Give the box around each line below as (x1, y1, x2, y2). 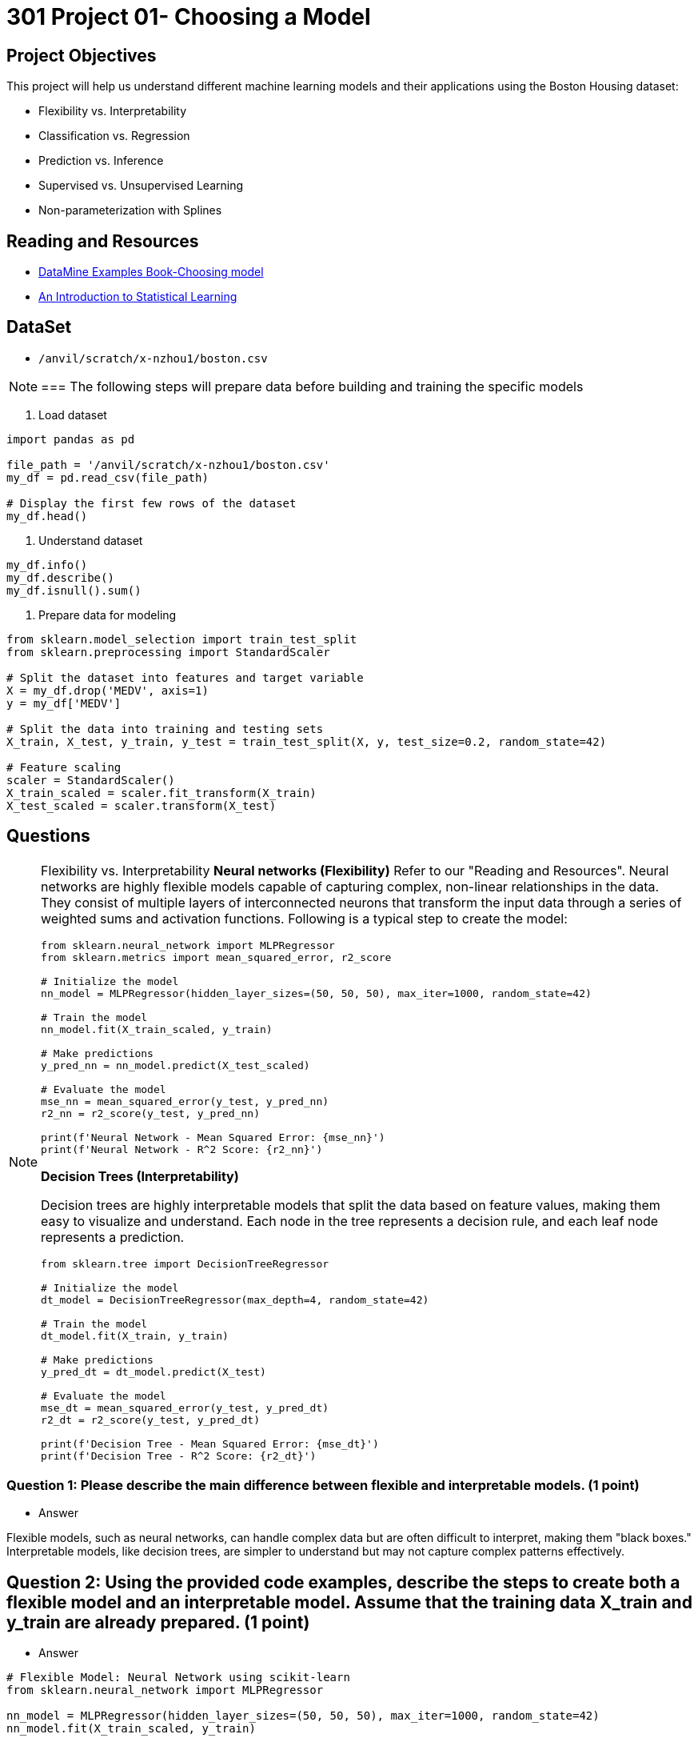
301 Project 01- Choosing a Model (6, 3, 371, 30)
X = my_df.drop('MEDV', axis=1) (6, 683, 209, 697)
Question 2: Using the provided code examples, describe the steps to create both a (6, 1572, 680, 1592)
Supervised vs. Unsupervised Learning (38, 178, 244, 193)
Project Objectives (6, 45, 157, 66)
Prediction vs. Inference (38, 154, 164, 168)
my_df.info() (6, 558, 88, 571)
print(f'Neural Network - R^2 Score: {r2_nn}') (41, 1143, 323, 1155)
